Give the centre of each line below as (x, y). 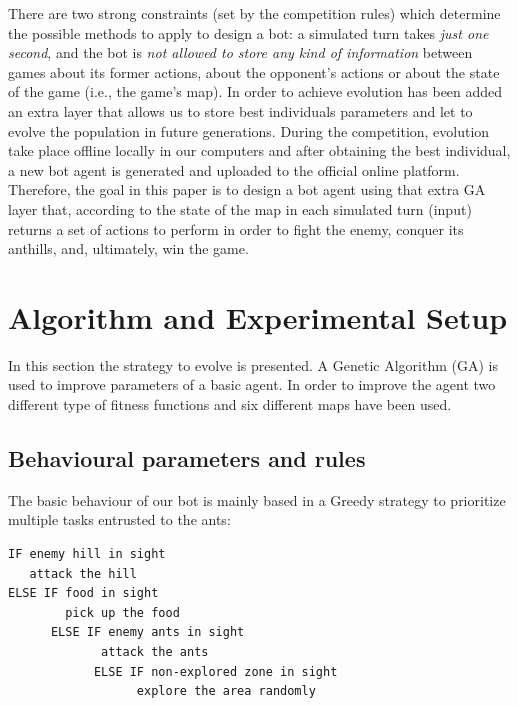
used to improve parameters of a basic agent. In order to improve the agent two (252, 384)
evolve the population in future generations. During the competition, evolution (249, 130)
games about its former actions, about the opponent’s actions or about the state (254, 71)
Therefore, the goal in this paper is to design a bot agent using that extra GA (247, 189)
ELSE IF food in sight (83, 593)
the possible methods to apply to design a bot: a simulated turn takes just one (248, 32)
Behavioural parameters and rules (187, 458)
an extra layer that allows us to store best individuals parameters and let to (240, 110)
